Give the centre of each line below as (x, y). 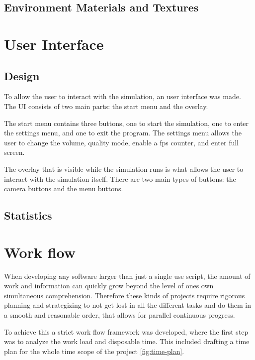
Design (22, 75)
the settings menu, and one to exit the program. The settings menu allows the (123, 133)
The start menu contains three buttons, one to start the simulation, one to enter (127, 123)
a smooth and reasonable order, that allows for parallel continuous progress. (120, 314)
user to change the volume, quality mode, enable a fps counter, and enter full (121, 142)
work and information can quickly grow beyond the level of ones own (109, 286)
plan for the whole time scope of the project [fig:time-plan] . (94, 351)
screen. (14, 152)
